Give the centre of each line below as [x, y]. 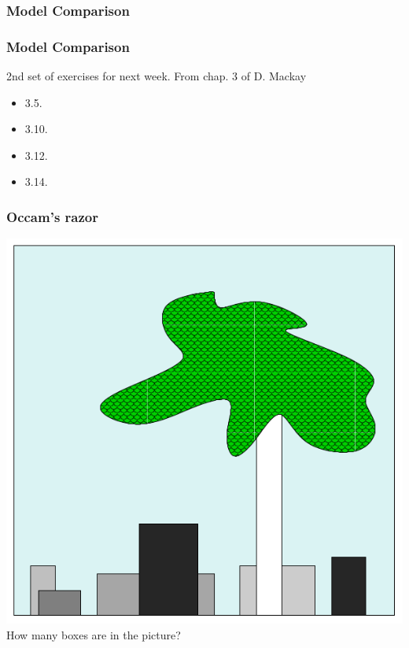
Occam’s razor [53, 216]
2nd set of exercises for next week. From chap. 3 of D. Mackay [157, 76]
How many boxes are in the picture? [94, 634]
